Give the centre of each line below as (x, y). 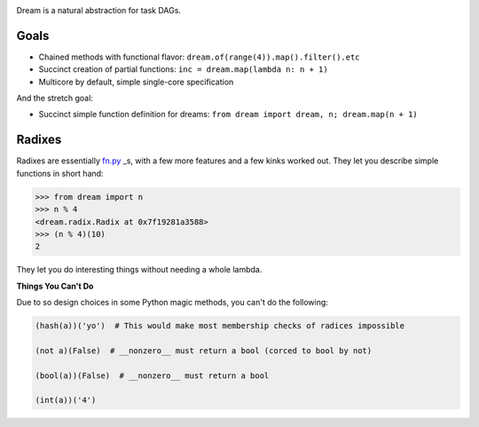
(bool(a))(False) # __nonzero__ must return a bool (152, 376)
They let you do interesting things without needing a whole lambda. (139, 270)
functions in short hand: (60, 173)
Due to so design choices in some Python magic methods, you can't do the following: (172, 303)
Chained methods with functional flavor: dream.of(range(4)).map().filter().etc (199, 57)
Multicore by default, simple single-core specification (136, 82)
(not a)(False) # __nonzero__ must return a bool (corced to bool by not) (204, 350)
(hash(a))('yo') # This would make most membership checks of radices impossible (220, 326)
